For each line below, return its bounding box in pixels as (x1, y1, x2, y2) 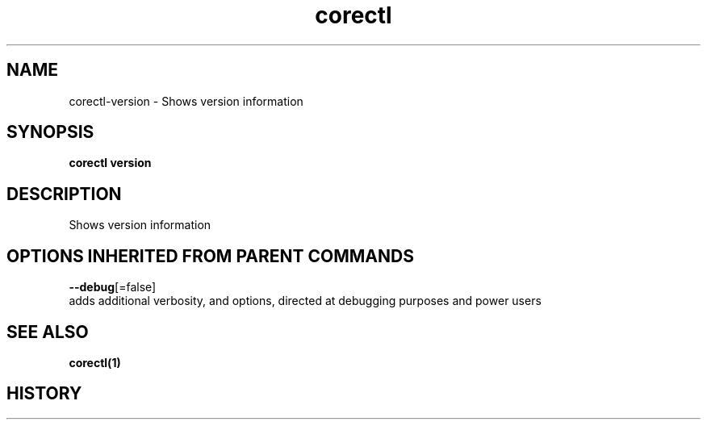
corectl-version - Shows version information (69, 94, 303, 108)
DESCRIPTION (6, 183, 122, 204)
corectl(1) (69, 355, 121, 370)
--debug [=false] (69, 280, 157, 294)
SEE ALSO (6, 321, 89, 342)
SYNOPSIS (6, 122, 94, 143)
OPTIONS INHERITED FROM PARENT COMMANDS (6, 245, 414, 266)
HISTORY (6, 383, 82, 404)
